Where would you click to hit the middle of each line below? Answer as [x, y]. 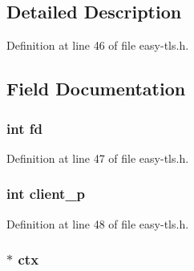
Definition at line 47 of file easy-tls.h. [98, 158]
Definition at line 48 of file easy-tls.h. [98, 223]
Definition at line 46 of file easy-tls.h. [98, 45]
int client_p [46, 194]
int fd [24, 128]
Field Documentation [96, 89]
